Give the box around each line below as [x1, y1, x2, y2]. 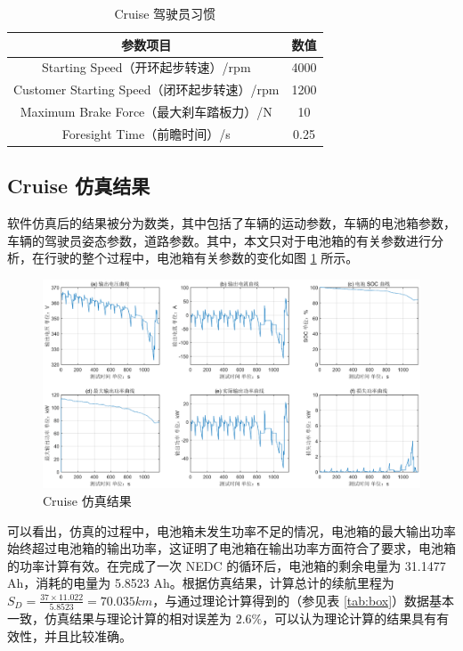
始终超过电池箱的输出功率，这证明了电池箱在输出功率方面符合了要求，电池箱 [7, 539, 456, 557]
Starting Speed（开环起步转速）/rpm [41, 58, 251, 77]
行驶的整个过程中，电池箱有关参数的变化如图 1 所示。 [44, 248, 359, 267]
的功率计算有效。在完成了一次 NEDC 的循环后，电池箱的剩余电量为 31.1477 [7, 556, 446, 574]
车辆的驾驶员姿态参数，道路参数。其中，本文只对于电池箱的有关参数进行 [7, 231, 431, 249]
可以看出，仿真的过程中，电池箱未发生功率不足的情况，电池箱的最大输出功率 [7, 521, 456, 540]
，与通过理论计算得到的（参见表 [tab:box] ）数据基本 [152, 590, 455, 609]
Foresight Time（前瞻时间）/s [61, 124, 231, 142]
